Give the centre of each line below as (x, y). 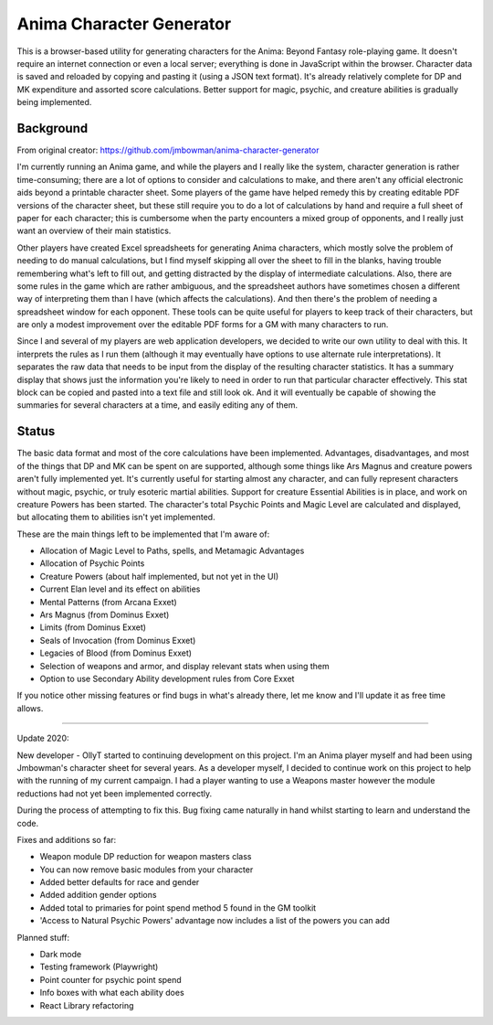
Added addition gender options (98, 895)
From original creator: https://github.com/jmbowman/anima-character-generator (168, 150)
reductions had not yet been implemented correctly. (115, 793)
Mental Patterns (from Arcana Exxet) (108, 602)
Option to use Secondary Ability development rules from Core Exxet (167, 678)
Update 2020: (43, 738)
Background (52, 128)
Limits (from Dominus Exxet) (93, 627)
